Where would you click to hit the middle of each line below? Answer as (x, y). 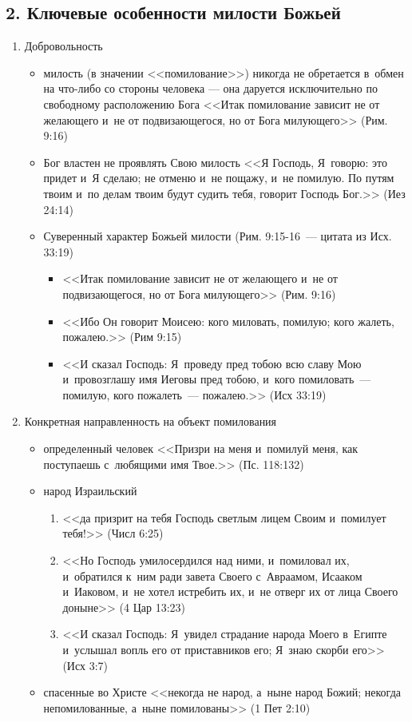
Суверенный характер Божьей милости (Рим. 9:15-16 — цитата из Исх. (218, 236)
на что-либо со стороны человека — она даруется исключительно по (211, 88)
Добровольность (63, 46)
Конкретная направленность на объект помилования (151, 421)
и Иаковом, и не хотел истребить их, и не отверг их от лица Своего (230, 591)
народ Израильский (90, 491)
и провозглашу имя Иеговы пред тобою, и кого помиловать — (217, 379)
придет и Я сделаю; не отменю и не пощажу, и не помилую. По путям (219, 178)
